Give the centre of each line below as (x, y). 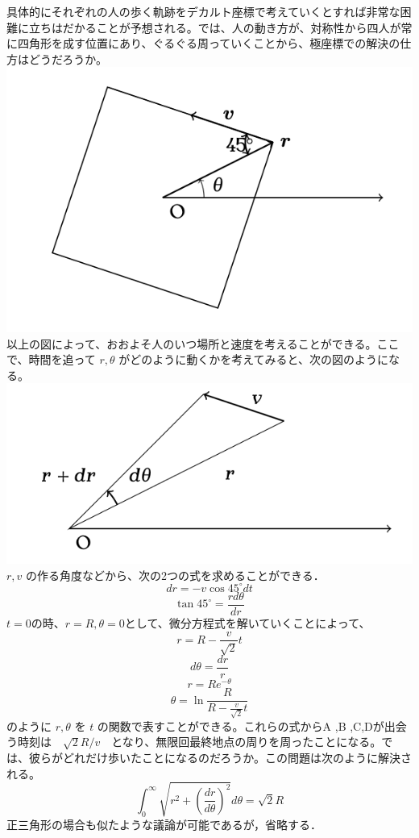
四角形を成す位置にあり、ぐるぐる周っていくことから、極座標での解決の (209, 43)
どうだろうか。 (68, 58)
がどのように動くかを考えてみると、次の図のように (253, 359)
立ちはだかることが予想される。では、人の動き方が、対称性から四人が (215, 27)
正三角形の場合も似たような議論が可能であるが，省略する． (164, 824)
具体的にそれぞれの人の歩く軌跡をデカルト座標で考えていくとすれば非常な (203, 11)
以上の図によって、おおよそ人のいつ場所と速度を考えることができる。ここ (203, 343)
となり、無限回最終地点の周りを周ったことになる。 (247, 742)
